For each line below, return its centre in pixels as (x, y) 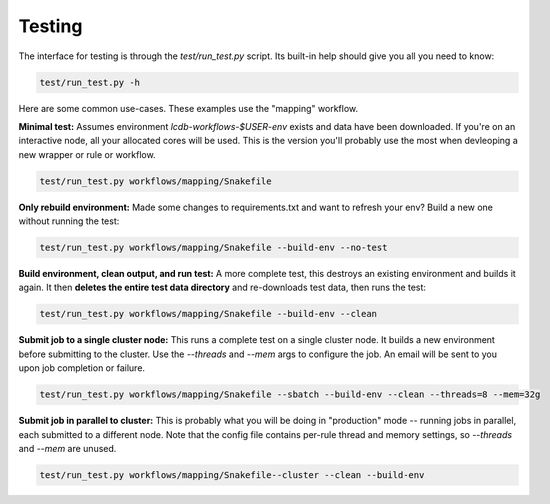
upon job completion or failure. (81, 368)
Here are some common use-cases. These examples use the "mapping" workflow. (188, 108)
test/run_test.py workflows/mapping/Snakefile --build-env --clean (208, 314)
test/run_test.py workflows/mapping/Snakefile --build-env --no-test (213, 248)
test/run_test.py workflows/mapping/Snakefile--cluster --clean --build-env (232, 474)
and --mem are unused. (67, 448)
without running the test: (69, 221)
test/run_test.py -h (89, 82)
